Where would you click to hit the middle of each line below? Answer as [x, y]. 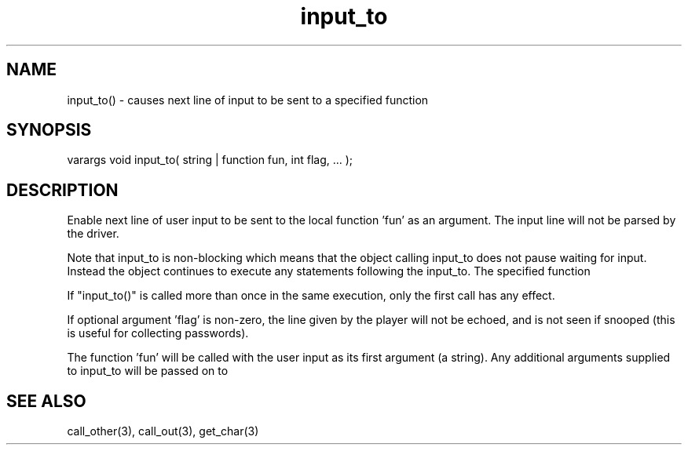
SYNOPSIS [49, 130]
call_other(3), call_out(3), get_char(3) [163, 431]
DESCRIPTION [62, 190]
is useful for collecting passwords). [158, 333]
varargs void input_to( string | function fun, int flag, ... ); [210, 160]
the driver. [93, 234]
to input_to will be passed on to [148, 371]
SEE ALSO [46, 401]
